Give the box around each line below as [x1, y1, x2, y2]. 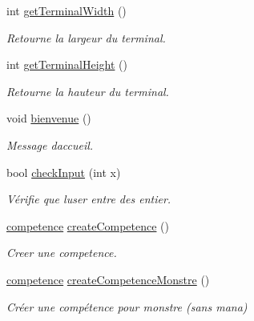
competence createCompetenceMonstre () [6, 271, 210, 287]
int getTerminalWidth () [6, 2, 127, 18]
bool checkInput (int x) [6, 163, 121, 180]
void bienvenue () [6, 110, 91, 126]
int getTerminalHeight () [6, 56, 127, 73]
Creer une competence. [6, 244, 117, 261]
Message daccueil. [6, 136, 94, 153]
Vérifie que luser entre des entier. [6, 191, 171, 207]
